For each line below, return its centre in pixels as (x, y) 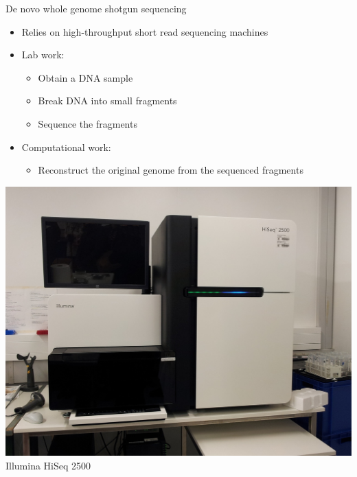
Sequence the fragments (88, 123)
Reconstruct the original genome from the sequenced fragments (171, 170)
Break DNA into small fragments (107, 101)
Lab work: (43, 55)
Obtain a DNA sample (85, 77)
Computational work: (66, 147)
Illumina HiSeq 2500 (48, 465)
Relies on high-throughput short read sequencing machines (145, 31)
